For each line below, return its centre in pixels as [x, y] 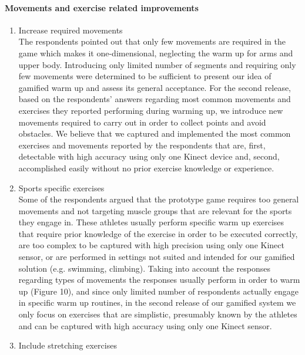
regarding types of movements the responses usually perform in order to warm [159, 280]
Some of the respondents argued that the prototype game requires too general [159, 199]
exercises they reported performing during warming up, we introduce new [151, 110]
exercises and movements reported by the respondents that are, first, [142, 145]
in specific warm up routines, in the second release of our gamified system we [157, 302]
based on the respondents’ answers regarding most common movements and [155, 99]
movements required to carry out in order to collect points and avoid [142, 122]
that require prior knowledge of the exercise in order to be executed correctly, [158, 233]
